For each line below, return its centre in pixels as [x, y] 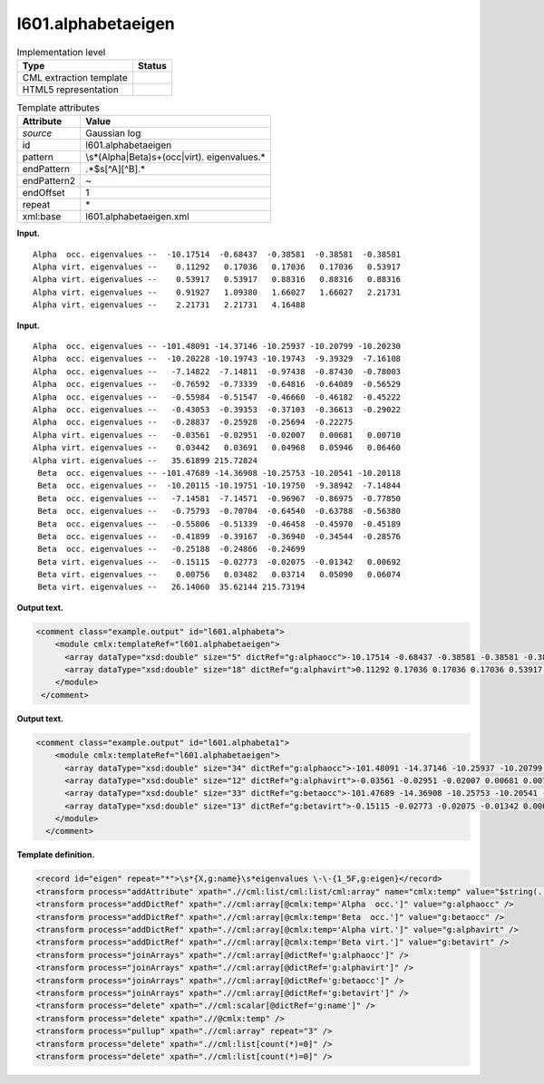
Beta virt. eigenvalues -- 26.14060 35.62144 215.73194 [171, 587]
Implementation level [61, 52]
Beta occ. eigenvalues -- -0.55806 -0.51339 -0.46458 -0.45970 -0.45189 [219, 524]
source [37, 133]
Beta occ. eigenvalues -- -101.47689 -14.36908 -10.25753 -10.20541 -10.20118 [219, 473]
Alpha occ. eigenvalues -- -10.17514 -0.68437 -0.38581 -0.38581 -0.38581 [217, 254]
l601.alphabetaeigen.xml [137, 217]
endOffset [44, 193]
